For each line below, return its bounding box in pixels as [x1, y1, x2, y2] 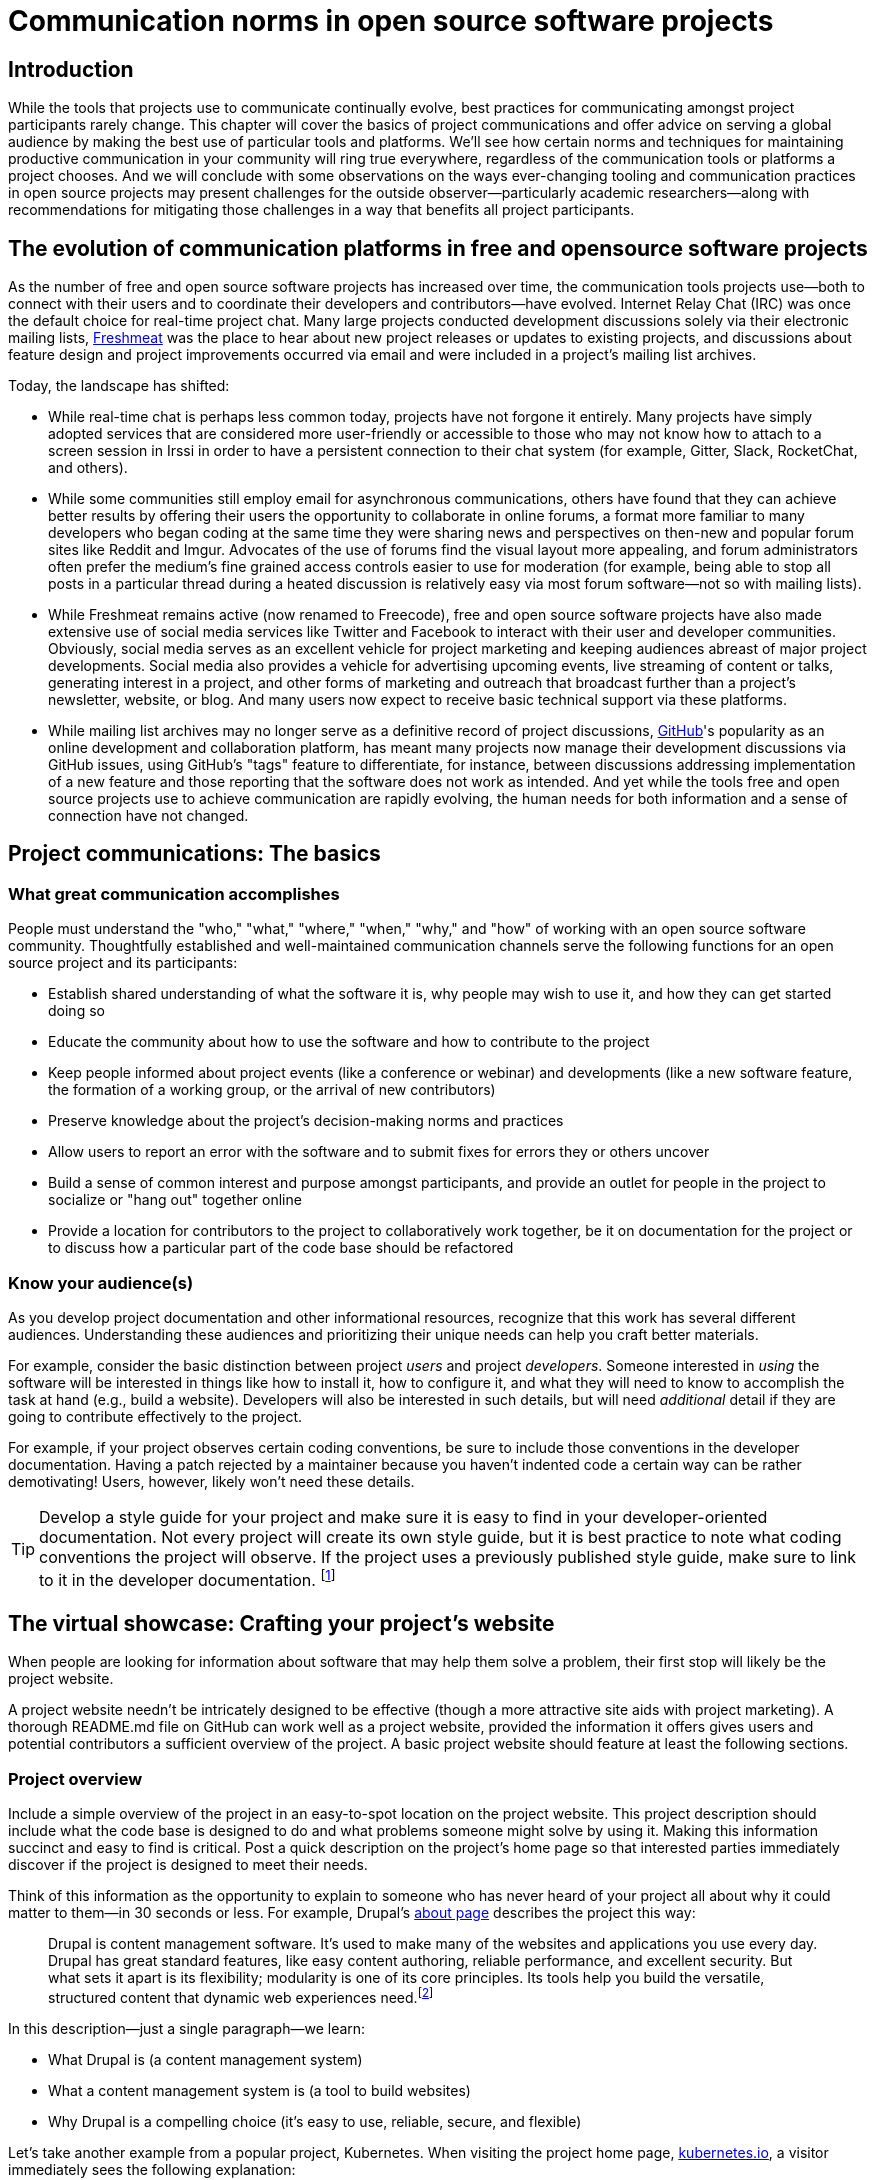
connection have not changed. [48, 807, 249, 825]
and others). [48, 459, 128, 477]
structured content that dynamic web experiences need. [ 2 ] [48, 1985, 434, 2006]
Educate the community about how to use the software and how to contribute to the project [48, 1033, 650, 1051]
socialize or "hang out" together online [48, 1191, 302, 1209]
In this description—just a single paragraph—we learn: [8, 2019, 366, 2037]
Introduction [8, 56, 134, 82]
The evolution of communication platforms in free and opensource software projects [8, 235, 868, 261]
